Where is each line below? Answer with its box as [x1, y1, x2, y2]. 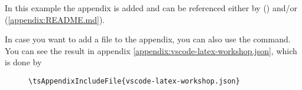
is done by [5, 56, 42, 68]
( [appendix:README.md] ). [5, 13, 105, 25]
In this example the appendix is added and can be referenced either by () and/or [5, 2, 297, 14]
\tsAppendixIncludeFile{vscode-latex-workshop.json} [28, 76, 240, 85]
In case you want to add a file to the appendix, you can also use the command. [5, 33, 291, 45]
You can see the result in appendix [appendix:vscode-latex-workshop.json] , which [5, 44, 297, 56]
